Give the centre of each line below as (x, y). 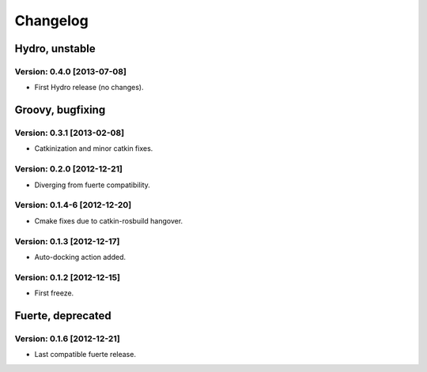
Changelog (51, 21)
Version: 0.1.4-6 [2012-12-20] (73, 205)
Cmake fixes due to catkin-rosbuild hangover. (109, 220)
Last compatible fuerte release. (85, 355)
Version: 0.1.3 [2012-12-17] (67, 241)
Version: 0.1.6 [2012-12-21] (67, 338)
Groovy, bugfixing (60, 110)
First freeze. (54, 293)
